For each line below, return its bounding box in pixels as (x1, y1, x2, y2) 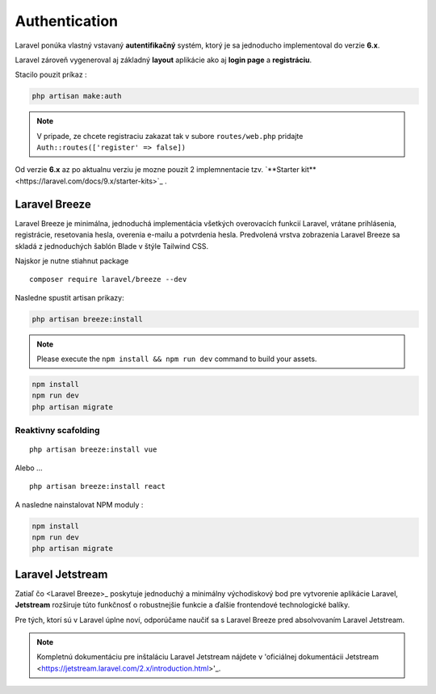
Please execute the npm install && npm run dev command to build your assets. (36, 354, 317, 364)
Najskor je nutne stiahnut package (15, 255, 129, 266)
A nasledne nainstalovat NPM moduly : (15, 499, 144, 509)
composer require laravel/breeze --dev (29, 275, 187, 284)
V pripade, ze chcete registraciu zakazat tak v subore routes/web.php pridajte (36, 131, 304, 141)
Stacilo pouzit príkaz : (15, 69, 88, 80)
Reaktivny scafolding (15, 425, 100, 436)
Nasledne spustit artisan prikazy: (15, 292, 124, 302)
